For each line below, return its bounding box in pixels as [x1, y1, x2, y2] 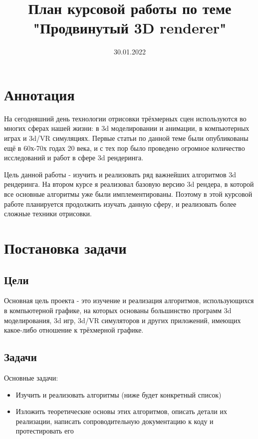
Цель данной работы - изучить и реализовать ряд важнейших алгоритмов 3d [4, 169, 237, 179]
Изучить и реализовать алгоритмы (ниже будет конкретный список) [15, 389, 222, 400]
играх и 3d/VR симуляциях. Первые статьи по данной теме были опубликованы [4, 133, 249, 143]
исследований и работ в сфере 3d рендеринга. [4, 152, 144, 163]
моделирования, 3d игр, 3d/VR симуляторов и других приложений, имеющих [4, 315, 241, 325]
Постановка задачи [4, 237, 127, 258]
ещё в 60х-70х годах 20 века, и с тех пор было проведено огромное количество [4, 142, 245, 153]
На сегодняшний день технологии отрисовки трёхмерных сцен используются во [4, 113, 247, 123]
